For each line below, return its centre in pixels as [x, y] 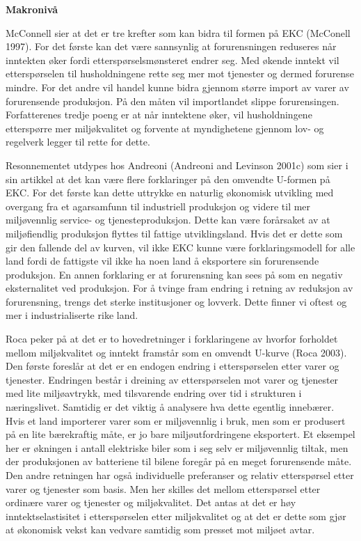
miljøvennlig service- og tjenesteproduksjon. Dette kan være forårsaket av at [168, 220]
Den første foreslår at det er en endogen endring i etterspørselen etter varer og [173, 366]
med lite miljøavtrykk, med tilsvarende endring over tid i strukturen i [154, 393]
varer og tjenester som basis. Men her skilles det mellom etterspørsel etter [163, 488]
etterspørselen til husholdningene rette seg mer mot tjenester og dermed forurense [180, 73]
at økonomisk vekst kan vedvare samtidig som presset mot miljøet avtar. [160, 530]
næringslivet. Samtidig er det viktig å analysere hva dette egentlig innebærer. [170, 407]
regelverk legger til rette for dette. [78, 142]
